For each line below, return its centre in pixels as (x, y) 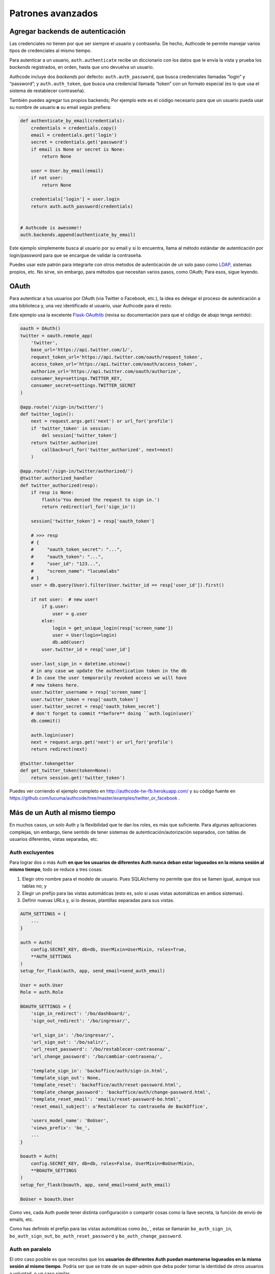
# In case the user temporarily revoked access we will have (109, 678)
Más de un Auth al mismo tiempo (62, 813)
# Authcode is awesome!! (51, 228)
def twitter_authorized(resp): (59, 485)
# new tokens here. (55, 685)
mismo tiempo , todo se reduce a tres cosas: (56, 869)
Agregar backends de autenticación (67, 31)
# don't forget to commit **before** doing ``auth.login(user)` (113, 714)
